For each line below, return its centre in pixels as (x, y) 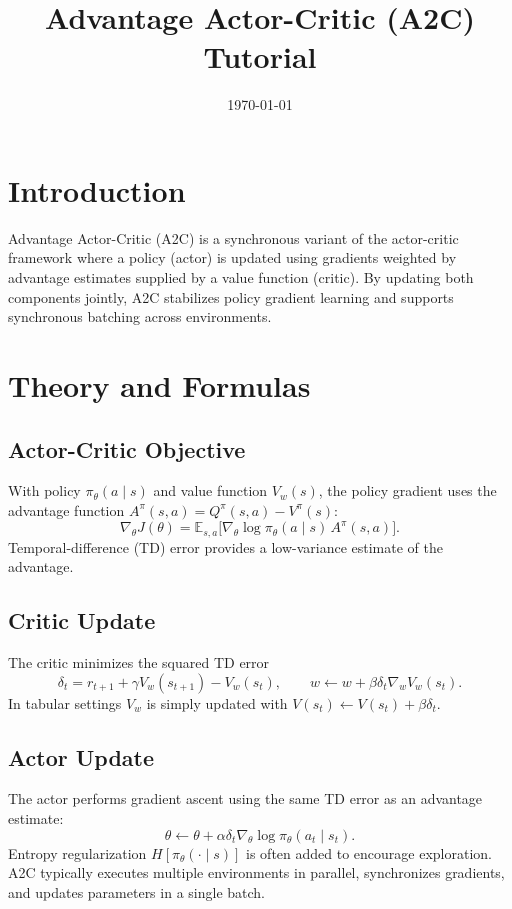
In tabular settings (65, 702)
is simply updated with (217, 702)
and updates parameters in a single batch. (136, 891)
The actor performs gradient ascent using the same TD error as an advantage (245, 798)
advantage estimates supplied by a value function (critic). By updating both (241, 277)
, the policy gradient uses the (407, 490)
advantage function (66, 509)
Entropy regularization (77, 852)
